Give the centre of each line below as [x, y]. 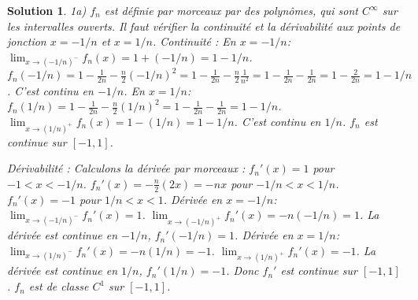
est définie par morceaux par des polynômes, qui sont [231, 10]
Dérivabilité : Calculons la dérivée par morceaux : [126, 168]
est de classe [59, 286]
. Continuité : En [194, 41]
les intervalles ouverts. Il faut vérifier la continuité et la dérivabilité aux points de [204, 26]
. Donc [242, 270]
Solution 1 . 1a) [47, 10]
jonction [27, 41]
